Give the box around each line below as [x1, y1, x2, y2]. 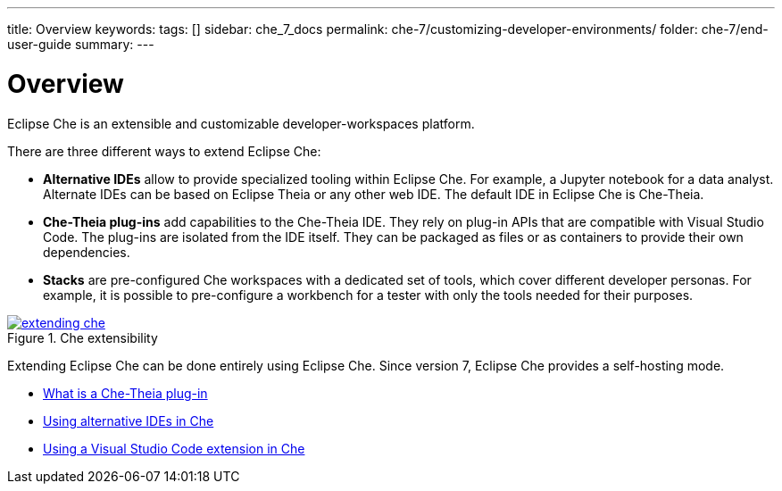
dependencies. [43, 244, 130, 260]
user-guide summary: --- [7, 37, 154, 52]
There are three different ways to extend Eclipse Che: [7, 143, 321, 159]
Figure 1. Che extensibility [7, 329, 158, 345]
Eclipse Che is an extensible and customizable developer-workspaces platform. [7, 115, 475, 131]
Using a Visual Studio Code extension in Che [43, 440, 305, 456]
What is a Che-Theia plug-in [43, 385, 208, 401]
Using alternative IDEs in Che [43, 412, 214, 429]
